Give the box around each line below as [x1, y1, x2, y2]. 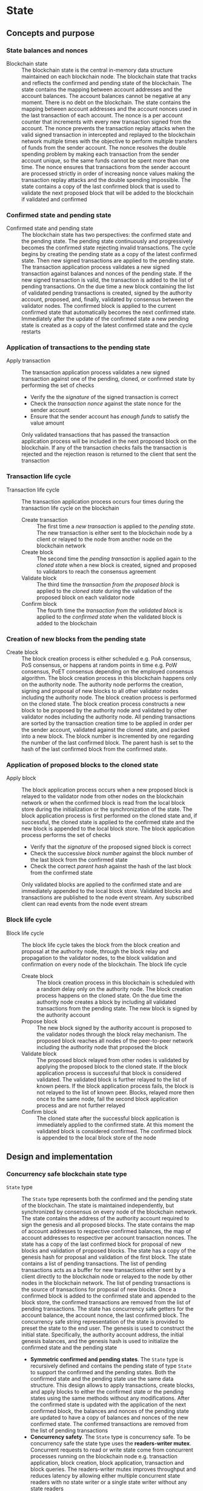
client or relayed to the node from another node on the [36, 535, 173, 543]
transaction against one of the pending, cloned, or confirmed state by [21, 375, 195, 383]
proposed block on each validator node [36, 594, 135, 601]
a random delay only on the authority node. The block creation [36, 985, 193, 992]
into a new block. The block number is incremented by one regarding [21, 732, 194, 740]
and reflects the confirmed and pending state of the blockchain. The [21, 79, 192, 86]
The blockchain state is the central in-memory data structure [21, 66, 173, 74]
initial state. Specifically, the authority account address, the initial [21, 1331, 184, 1338]
